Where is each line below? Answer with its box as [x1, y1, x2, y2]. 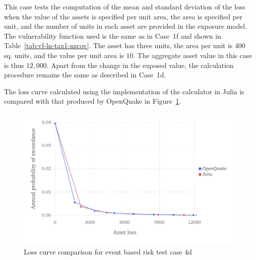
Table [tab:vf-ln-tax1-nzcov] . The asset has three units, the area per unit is [4, 40, 233, 51]
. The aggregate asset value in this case [133, 50, 252, 60]
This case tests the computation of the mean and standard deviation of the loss [4, 1, 246, 11]
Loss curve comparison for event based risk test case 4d [24, 246, 192, 257]
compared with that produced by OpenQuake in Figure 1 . [4, 96, 181, 106]
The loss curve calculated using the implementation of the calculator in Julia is [4, 86, 245, 96]
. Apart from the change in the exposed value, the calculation [47, 60, 234, 70]
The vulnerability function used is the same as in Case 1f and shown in [4, 30, 221, 41]
